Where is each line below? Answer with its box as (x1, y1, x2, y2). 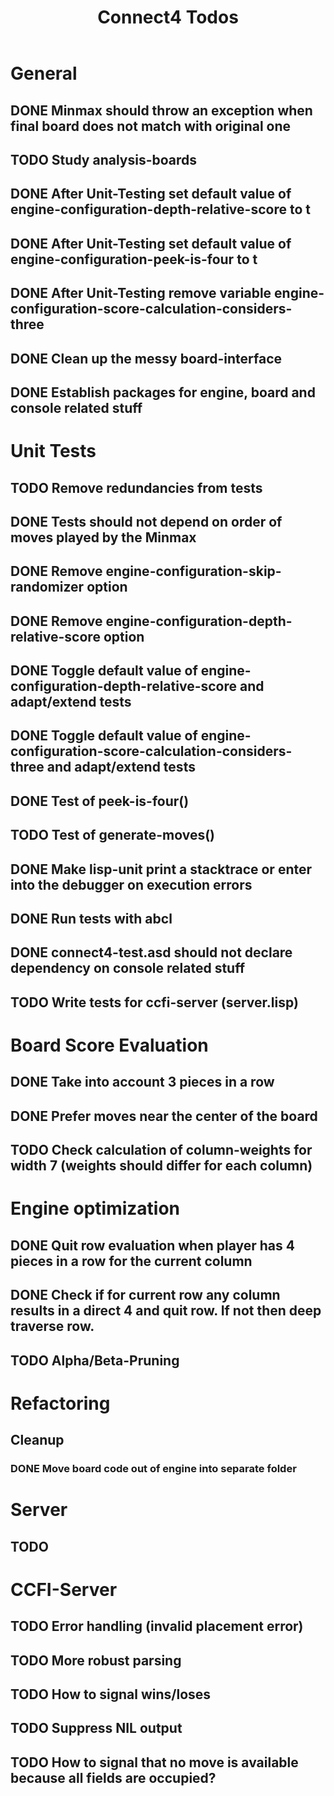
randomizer (10, 579, 85, 596)
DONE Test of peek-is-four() (10, 792, 190, 810)
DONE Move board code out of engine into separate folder (10, 1462, 297, 1476)
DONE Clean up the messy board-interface (10, 350, 282, 367)
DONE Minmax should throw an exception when (10, 102, 313, 119)
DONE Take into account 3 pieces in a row (10, 1074, 275, 1091)
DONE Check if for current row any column (10, 1287, 281, 1304)
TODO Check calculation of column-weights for (10, 1142, 313, 1159)
